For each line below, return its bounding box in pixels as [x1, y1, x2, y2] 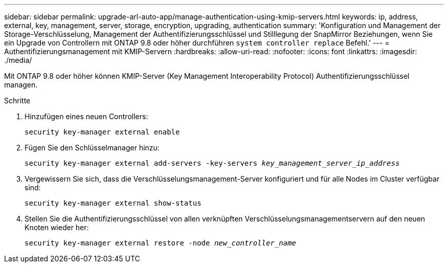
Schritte [4, 96, 31, 105]
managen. [4, 80, 38, 89]
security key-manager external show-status [25, 199, 201, 207]
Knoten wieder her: [25, 223, 89, 232]
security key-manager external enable [25, 128, 180, 136]
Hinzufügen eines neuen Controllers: [25, 112, 148, 121]
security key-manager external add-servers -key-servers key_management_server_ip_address [25, 159, 400, 167]
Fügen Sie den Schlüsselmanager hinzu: [25, 143, 160, 152]
